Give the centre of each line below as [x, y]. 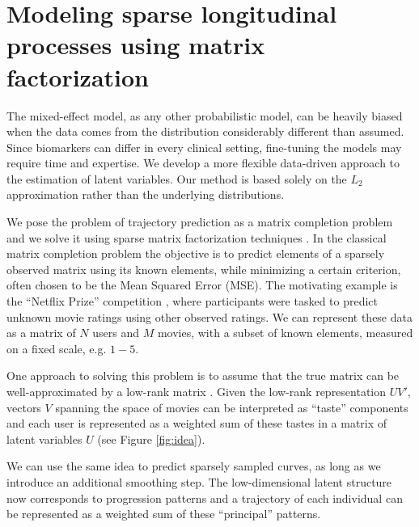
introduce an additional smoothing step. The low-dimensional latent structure [199, 481]
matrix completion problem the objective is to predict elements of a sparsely [196, 253]
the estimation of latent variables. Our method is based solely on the [177, 178]
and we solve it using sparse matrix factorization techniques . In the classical [197, 237]
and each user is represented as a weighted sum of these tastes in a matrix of [197, 423]
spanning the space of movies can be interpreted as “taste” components [232, 407]
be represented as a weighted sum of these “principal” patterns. [164, 514]
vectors [24, 407]
